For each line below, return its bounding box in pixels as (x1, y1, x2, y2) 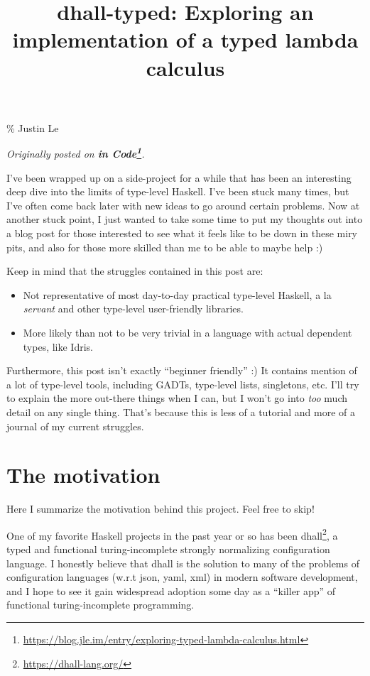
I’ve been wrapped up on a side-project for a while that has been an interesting (6, 170, 352, 185)
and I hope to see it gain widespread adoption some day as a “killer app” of (6, 583, 336, 598)
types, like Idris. (23, 339, 93, 354)
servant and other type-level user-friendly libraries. (23, 301, 244, 316)
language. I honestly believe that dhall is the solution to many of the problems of (6, 555, 359, 570)
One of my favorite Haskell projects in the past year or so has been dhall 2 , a (6, 525, 338, 543)
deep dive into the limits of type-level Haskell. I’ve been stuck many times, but (6, 184, 349, 199)
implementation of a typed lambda (12, 25, 359, 54)
